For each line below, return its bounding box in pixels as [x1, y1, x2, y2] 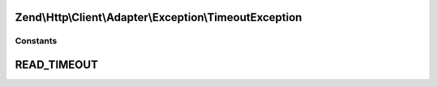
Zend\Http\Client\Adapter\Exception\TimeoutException [15, 10, 303, 24]
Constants [15, 35, 58, 47]
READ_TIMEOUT [15, 58, 99, 72]
